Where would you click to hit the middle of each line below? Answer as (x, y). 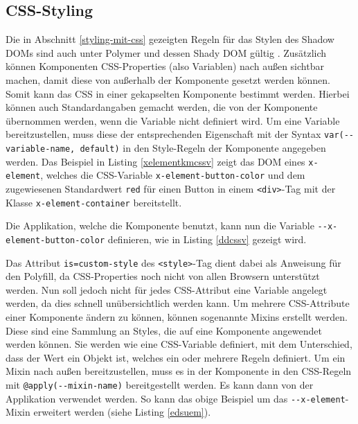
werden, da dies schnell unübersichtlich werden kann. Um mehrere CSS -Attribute (178, 303)
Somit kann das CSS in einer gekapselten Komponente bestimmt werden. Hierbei (178, 93)
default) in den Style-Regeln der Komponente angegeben (203, 148)
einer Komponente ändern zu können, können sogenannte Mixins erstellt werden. (177, 317)
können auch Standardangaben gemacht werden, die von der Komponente (162, 107)
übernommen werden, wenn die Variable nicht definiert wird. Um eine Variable (173, 120)
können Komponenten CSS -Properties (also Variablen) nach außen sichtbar (165, 66)
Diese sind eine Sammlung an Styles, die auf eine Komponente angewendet (164, 330)
